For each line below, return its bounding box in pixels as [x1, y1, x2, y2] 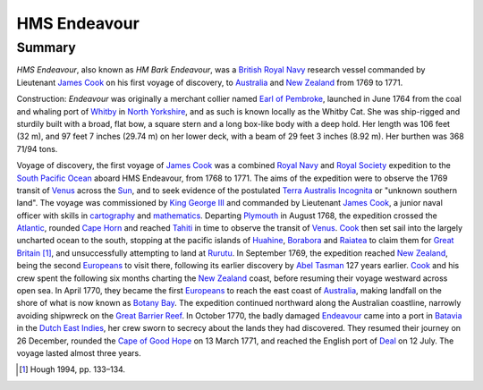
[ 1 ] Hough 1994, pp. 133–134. [19, 364, 125, 375]
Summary [16, 39, 76, 55]
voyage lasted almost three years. [16, 347, 142, 358]
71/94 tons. [16, 143, 58, 154]
